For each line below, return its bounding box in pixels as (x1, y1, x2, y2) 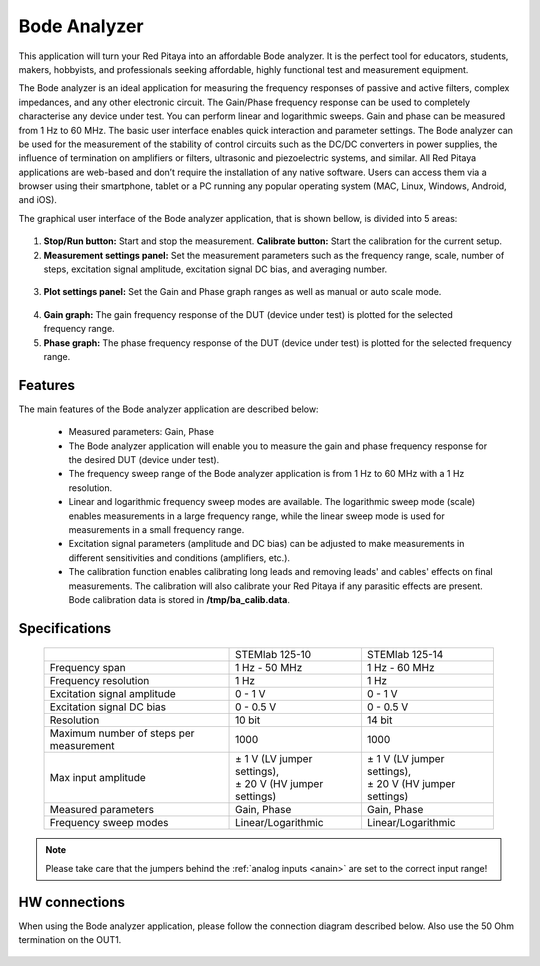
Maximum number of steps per (49, 726, 195, 740)
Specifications (18, 620, 112, 637)
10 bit (235, 713, 261, 727)
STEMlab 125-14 (366, 648, 444, 662)
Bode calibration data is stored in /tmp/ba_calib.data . (68, 593, 290, 605)
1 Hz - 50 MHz (235, 661, 303, 675)
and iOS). (18, 194, 57, 206)
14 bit (366, 713, 393, 727)
